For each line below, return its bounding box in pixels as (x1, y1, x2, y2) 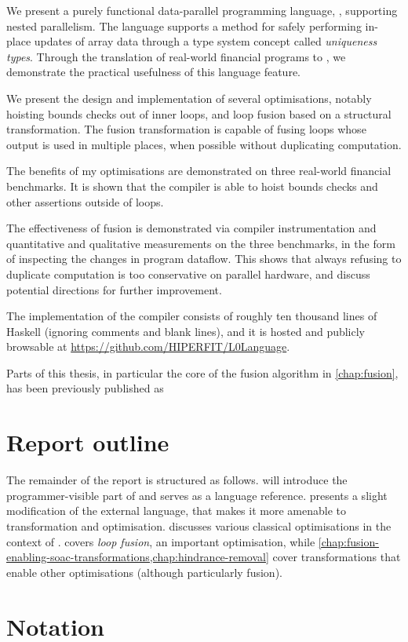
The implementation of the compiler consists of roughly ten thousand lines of (6, 308, 377, 324)
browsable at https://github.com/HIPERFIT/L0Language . (6, 338, 290, 355)
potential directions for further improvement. (6, 281, 222, 297)
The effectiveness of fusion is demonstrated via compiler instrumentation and (6, 220, 377, 236)
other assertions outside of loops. (6, 193, 164, 210)
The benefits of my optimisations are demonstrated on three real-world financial (6, 162, 392, 179)
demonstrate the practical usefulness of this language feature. (6, 64, 301, 80)
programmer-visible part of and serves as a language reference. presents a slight (6, 487, 388, 503)
